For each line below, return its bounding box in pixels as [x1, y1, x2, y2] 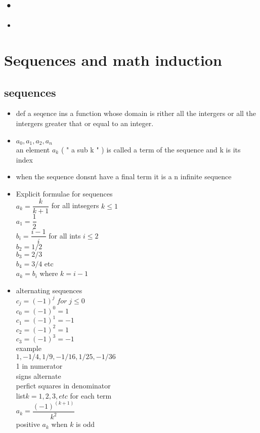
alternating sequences [16, 285, 82, 295]
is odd [76, 419, 95, 429]
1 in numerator [16, 360, 63, 371]
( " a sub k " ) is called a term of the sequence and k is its [61, 144, 241, 155]
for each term [70, 390, 112, 401]
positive [16, 419, 40, 429]
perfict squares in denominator [16, 380, 111, 391]
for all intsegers [51, 200, 99, 211]
